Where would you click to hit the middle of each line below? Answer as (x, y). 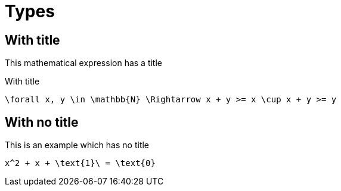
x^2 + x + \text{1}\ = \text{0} (80, 163)
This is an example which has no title (77, 145)
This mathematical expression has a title (84, 63)
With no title (42, 122)
